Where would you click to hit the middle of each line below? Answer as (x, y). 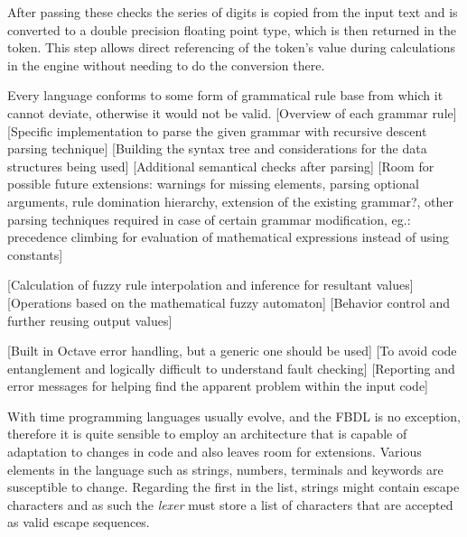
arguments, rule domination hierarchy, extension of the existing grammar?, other (231, 201)
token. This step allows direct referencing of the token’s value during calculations (231, 47)
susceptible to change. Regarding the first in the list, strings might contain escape (233, 487)
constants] (35, 254)
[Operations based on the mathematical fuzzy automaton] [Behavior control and (229, 302)
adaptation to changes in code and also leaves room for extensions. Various (215, 452)
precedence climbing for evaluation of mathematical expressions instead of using (228, 237)
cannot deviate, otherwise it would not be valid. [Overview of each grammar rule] (232, 112)
